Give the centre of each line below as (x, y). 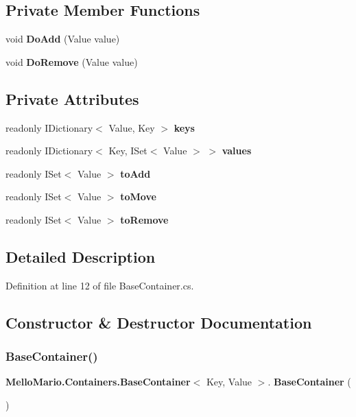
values (237, 151)
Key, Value (229, 382)
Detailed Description (81, 256)
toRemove (144, 219)
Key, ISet (128, 151)
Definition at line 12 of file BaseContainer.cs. (100, 285)
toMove (138, 196)
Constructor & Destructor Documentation (159, 322)
